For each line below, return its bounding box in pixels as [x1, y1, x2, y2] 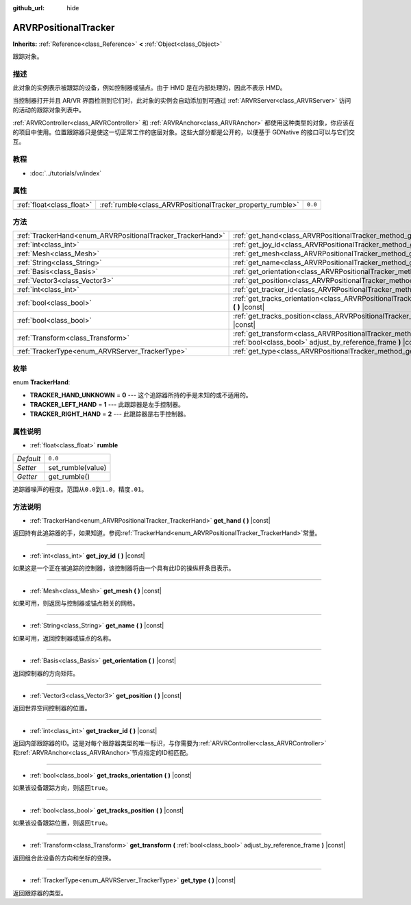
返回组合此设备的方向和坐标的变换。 [12, 854, 115, 862]
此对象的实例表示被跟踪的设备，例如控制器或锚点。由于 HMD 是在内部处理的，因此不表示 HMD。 [12, 84, 287, 92]
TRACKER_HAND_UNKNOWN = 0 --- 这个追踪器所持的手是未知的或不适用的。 [29, 390, 253, 399]
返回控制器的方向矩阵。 [12, 669, 79, 678]
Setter [16, 462, 37, 472]
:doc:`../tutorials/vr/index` [29, 169, 102, 177]
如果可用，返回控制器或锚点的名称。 [12, 634, 115, 642]
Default [16, 454, 41, 463]
